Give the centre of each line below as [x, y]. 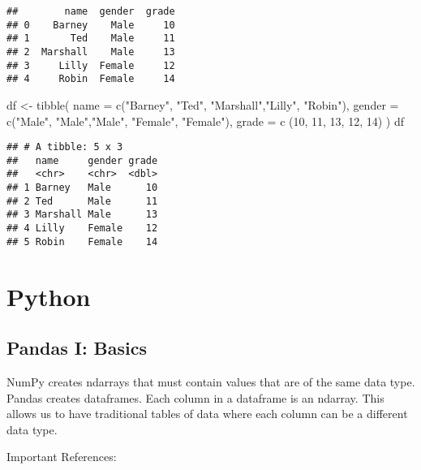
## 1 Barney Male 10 [82, 188]
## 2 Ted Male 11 [82, 201]
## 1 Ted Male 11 [91, 39]
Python [49, 296]
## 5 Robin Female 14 [82, 241]
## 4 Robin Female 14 [91, 79]
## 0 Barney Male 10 [91, 25]
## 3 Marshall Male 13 [82, 215]
